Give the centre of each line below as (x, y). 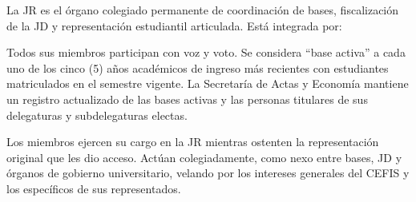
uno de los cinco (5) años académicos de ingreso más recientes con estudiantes (198, 67)
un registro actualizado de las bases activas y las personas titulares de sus (187, 99)
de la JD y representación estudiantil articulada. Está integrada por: (174, 25)
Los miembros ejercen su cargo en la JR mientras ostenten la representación (193, 142)
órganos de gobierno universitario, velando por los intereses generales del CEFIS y (208, 173)
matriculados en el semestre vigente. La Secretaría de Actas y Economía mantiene (208, 83)
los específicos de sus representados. (94, 188)
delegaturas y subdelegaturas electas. (97, 115)
